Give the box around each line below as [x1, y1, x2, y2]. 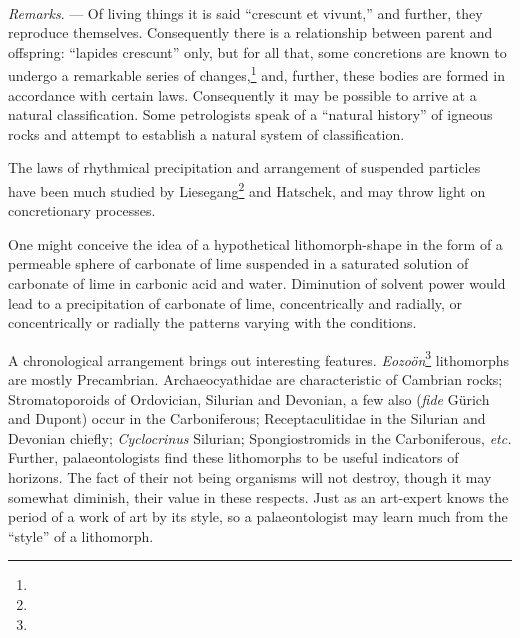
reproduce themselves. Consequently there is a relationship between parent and [8, 22, 493, 43]
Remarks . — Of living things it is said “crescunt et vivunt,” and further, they [8, 2, 483, 23]
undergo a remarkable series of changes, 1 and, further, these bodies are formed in [8, 62, 505, 86]
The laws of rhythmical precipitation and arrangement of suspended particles [8, 157, 481, 178]
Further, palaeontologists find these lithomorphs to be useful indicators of [8, 447, 459, 468]
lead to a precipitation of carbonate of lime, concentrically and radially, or [8, 292, 463, 313]
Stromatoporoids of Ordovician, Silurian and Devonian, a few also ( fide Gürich [8, 388, 490, 409]
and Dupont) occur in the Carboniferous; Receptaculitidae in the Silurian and [8, 408, 486, 429]
